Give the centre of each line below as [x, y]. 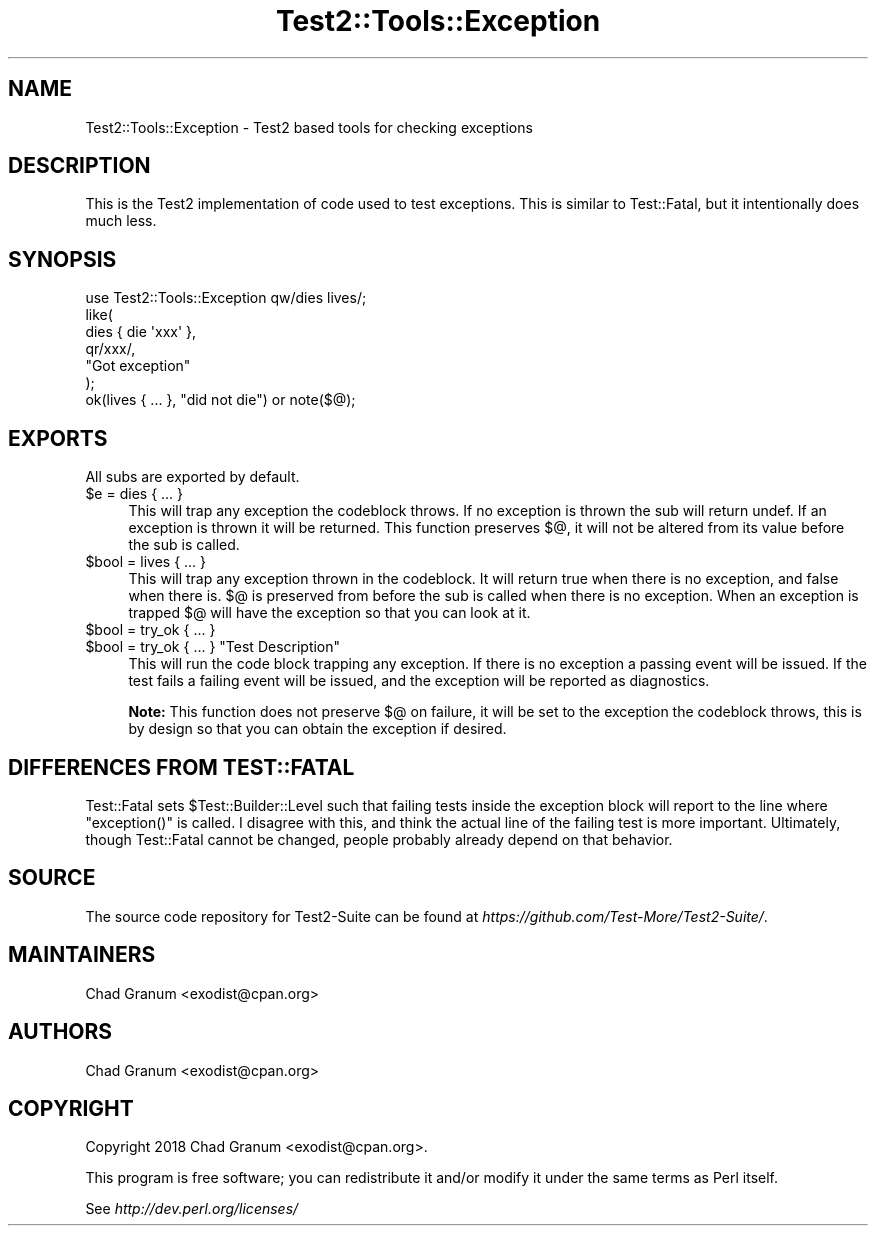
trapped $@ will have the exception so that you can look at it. [329, 613]
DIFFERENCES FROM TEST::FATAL [181, 767]
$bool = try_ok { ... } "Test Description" [213, 647]
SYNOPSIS [62, 259]
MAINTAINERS [82, 955]
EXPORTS [58, 438]
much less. [121, 221]
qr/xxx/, [110, 349]
